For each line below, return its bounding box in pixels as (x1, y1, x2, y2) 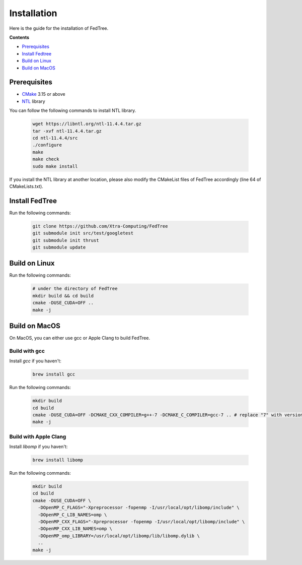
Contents (9, 34, 30, 40)
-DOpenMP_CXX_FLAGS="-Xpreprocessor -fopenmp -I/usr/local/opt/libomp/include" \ (38, 519, 245, 525)
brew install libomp (32, 457, 83, 463)
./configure (32, 142, 62, 148)
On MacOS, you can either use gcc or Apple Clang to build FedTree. (9, 335, 150, 341)
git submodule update (32, 244, 86, 250)
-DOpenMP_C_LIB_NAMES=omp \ (38, 512, 107, 518)
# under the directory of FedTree (32, 286, 118, 292)
